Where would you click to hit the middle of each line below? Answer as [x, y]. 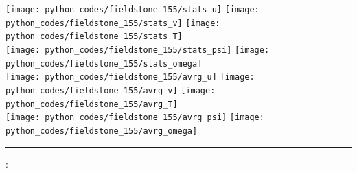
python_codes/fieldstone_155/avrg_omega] [102, 131]
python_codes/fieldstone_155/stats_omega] [104, 64]
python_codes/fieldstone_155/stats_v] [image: [113, 23]
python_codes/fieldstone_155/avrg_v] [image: [111, 90]
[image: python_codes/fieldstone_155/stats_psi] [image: [138, 50]
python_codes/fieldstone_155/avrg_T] [92, 104]
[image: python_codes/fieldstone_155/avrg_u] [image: [130, 77]
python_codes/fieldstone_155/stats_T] [94, 37]
